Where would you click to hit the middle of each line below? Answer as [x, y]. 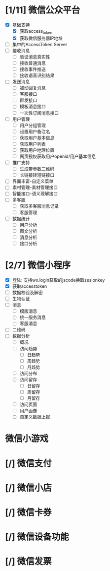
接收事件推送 [33, 69]
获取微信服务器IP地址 [41, 38]
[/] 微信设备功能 [37, 537]
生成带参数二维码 [37, 169]
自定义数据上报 [35, 417]
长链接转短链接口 [37, 175]
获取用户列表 [33, 144]
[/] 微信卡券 [28, 513]
